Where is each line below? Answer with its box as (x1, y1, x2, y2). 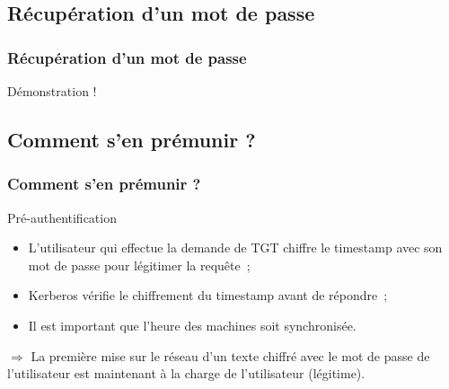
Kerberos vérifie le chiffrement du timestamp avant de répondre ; (28, 286, 388, 305)
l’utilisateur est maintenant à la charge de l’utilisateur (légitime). (7, 364, 365, 383)
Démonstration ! (7, 82, 97, 100)
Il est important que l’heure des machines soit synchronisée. (28, 315, 357, 334)
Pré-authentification (7, 208, 117, 226)
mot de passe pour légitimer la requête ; (28, 255, 251, 274)
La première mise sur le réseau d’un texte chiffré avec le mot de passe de (31, 346, 430, 365)
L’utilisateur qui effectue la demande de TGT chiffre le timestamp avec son (28, 238, 443, 257)
